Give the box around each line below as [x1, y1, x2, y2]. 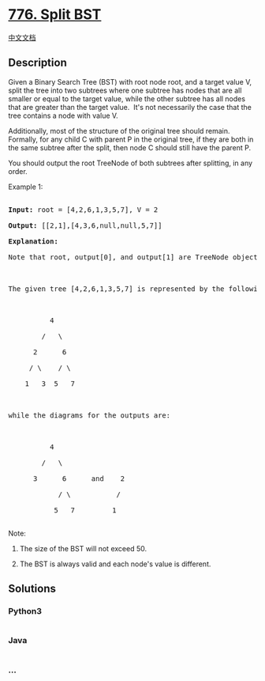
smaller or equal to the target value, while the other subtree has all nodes [8, 93, 246, 104]
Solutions [8, 582, 57, 596]
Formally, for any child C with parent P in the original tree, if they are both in [8, 134, 254, 144]
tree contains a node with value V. [8, 111, 118, 120]
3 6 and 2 [32, 474, 125, 483]
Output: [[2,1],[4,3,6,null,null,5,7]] [8, 221, 162, 230]
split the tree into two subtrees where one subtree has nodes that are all [8, 85, 242, 95]
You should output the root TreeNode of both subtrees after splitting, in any [8, 158, 253, 168]
